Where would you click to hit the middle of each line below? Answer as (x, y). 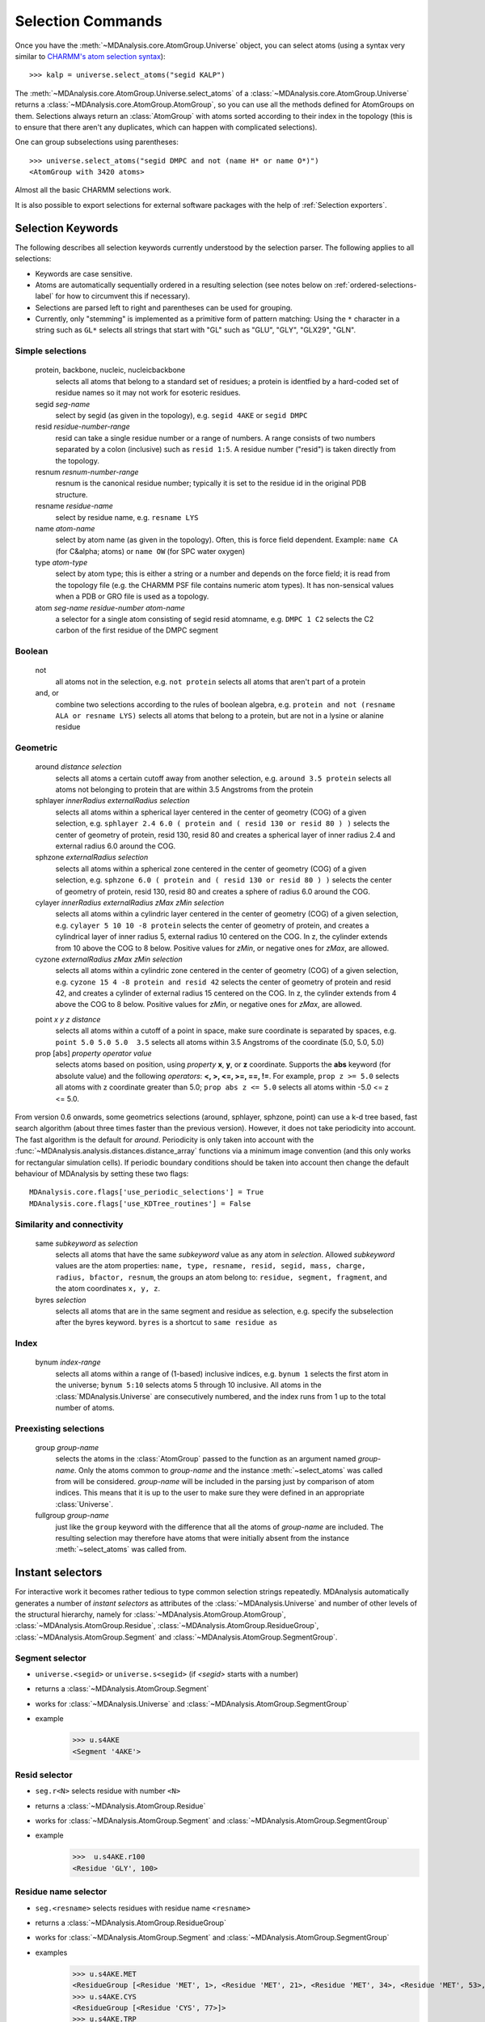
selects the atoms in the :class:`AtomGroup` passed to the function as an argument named (206, 1459)
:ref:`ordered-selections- (375, 285)
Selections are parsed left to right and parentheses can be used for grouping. (164, 307)
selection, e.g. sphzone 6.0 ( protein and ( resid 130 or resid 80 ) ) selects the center (224, 880)
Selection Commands (89, 21)
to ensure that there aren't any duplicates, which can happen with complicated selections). (166, 127)
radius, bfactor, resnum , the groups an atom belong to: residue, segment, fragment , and (221, 1277)
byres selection (61, 1300)
